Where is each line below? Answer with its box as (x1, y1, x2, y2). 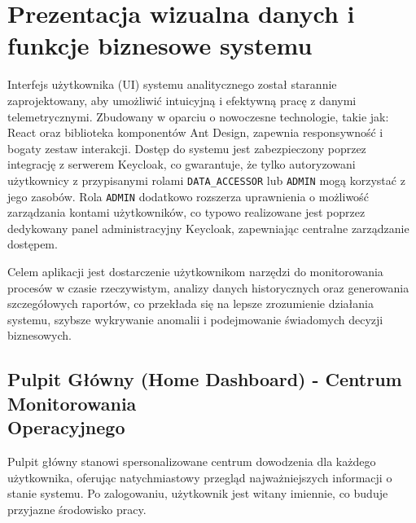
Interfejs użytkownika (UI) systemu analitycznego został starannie (7, 76, 337, 93)
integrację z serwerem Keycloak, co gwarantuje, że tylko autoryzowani (7, 156, 356, 173)
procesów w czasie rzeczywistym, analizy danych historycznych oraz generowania (7, 279, 409, 296)
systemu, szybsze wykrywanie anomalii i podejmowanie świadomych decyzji (7, 310, 383, 327)
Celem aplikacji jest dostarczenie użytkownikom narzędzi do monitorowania (7, 262, 383, 279)
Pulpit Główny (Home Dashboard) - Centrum (7, 367, 402, 392)
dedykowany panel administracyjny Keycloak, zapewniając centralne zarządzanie (7, 219, 409, 236)
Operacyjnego (7, 415, 125, 440)
